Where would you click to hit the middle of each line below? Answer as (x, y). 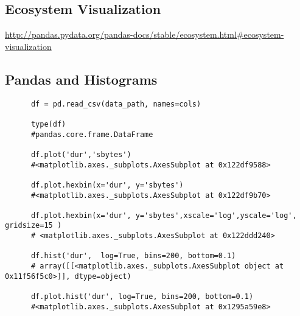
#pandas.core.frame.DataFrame (92, 134)
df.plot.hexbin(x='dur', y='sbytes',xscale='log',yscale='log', (164, 215)
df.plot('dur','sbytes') (81, 154)
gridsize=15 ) (33, 226)
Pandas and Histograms (81, 79)
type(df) (48, 124)
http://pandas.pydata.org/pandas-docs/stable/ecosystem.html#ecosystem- (145, 34)
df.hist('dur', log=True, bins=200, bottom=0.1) (133, 256)
